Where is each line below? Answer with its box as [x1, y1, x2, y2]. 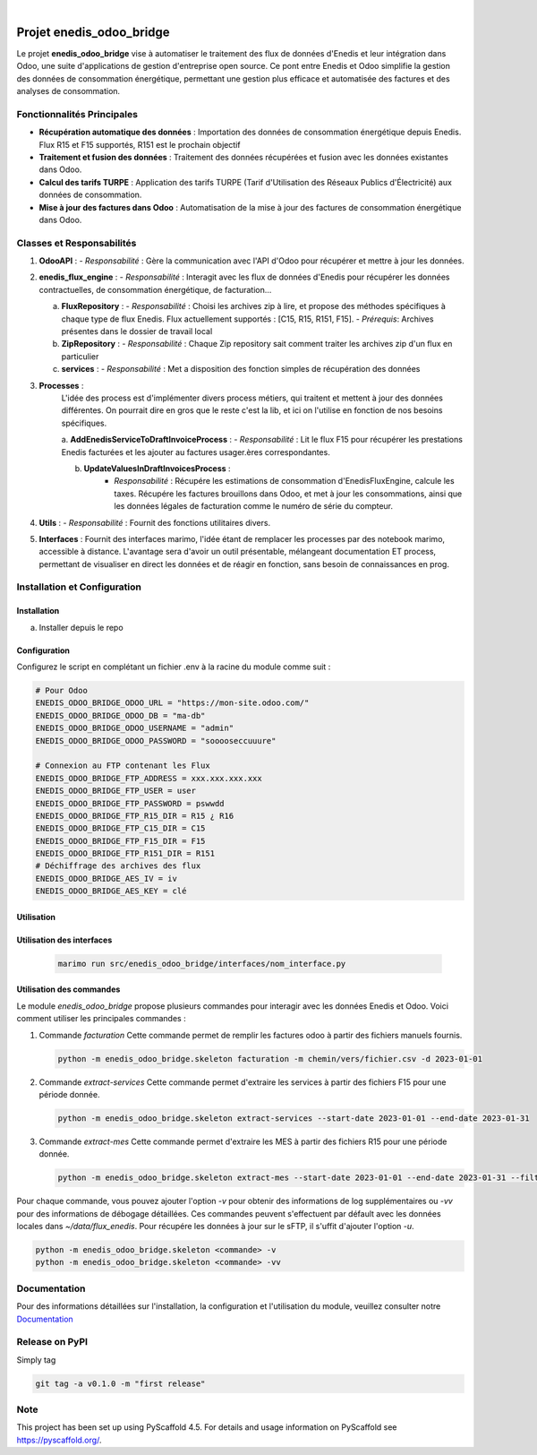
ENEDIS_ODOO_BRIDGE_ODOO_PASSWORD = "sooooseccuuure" [35, 736, 277, 745]
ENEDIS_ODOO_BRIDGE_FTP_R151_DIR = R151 [35, 848, 215, 859]
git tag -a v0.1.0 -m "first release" [35, 1378, 206, 1389]
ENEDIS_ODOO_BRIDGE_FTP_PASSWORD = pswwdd [35, 798, 225, 808]
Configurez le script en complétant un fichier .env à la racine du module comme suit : [16, 661, 331, 672]
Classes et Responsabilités [16, 237, 137, 249]
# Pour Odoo [35, 685, 89, 696]
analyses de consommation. [16, 86, 121, 97]
